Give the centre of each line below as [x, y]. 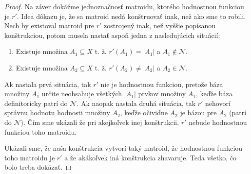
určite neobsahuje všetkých [82, 94]
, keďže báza [214, 94]
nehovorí [218, 103]
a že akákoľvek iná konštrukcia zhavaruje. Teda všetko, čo [151, 157]
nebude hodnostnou [218, 122]
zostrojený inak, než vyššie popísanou [160, 26]
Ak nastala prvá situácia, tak [48, 84]
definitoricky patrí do [36, 103]
